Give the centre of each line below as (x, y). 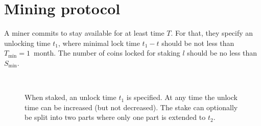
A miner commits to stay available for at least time (84, 33)
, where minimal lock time (99, 43)
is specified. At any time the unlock (182, 97)
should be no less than (222, 53)
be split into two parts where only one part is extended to (115, 117)
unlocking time (27, 43)
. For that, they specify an (212, 33)
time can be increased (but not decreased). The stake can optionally (131, 107)
